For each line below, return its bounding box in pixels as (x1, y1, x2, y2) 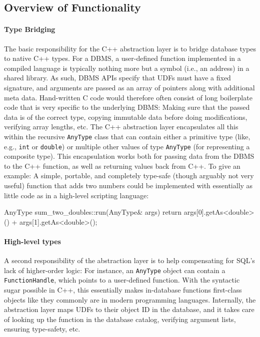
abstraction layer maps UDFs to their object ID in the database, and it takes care (4, 304, 254, 315)
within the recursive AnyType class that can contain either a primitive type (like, (4, 131, 250, 141)
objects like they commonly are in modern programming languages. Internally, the (4, 294, 256, 305)
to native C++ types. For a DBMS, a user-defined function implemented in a (4, 53, 241, 63)
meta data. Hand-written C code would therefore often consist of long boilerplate (4, 92, 252, 102)
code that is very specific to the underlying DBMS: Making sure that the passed (4, 102, 250, 112)
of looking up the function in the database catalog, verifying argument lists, (4, 314, 236, 324)
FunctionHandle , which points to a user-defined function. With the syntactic (4, 275, 240, 285)
